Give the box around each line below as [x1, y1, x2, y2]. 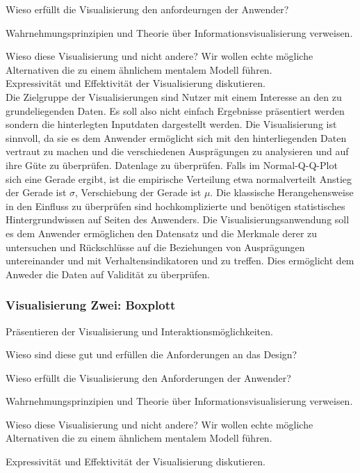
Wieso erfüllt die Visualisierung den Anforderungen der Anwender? [6, 370, 291, 385]
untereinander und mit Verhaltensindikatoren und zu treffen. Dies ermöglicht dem [6, 253, 354, 268]
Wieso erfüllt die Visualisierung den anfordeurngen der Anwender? [6, 2, 289, 16]
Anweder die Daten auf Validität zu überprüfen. [6, 266, 210, 281]
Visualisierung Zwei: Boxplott [6, 296, 176, 314]
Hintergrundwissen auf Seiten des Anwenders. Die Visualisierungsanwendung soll [6, 212, 350, 227]
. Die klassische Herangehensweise [210, 185, 354, 200]
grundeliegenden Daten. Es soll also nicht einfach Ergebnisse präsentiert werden [6, 103, 345, 118]
